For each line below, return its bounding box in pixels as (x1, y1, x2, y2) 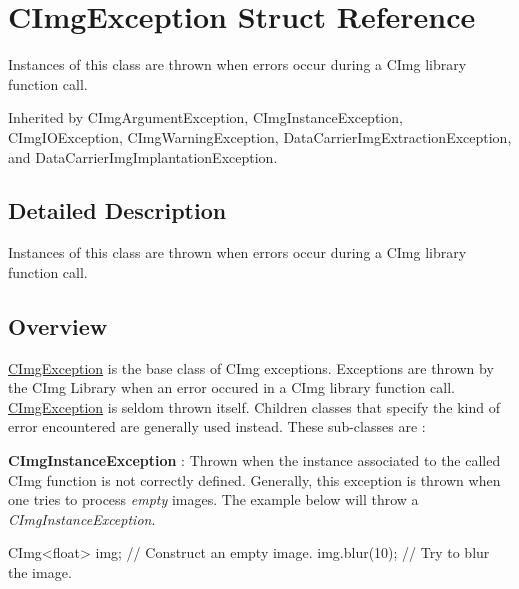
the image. (8, 562, 72, 583)
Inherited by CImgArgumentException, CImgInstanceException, (8, 107, 403, 128)
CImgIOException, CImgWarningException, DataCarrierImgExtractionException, (8, 126, 512, 147)
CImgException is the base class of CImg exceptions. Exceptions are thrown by (8, 357, 494, 378)
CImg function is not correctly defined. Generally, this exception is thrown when (8, 469, 501, 490)
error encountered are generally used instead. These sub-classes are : (8, 416, 426, 437)
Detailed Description (8, 195, 227, 226)
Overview (8, 310, 108, 341)
